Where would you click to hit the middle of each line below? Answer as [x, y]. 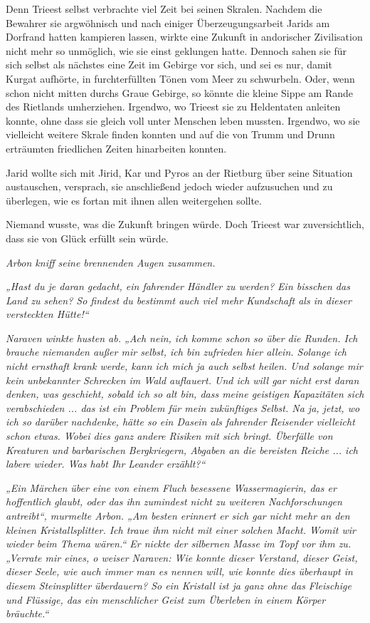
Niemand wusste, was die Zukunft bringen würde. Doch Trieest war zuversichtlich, [185, 224]
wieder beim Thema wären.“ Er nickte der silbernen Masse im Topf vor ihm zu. [179, 544]
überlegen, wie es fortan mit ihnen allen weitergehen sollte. [134, 200]
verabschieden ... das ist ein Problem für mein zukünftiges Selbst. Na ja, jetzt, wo [183, 407]
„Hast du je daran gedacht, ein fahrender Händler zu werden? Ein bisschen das [178, 286]
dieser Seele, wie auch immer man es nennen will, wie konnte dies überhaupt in [179, 571]
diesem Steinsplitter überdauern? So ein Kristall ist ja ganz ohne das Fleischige [179, 585]
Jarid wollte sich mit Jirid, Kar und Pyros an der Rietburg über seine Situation [179, 172]
